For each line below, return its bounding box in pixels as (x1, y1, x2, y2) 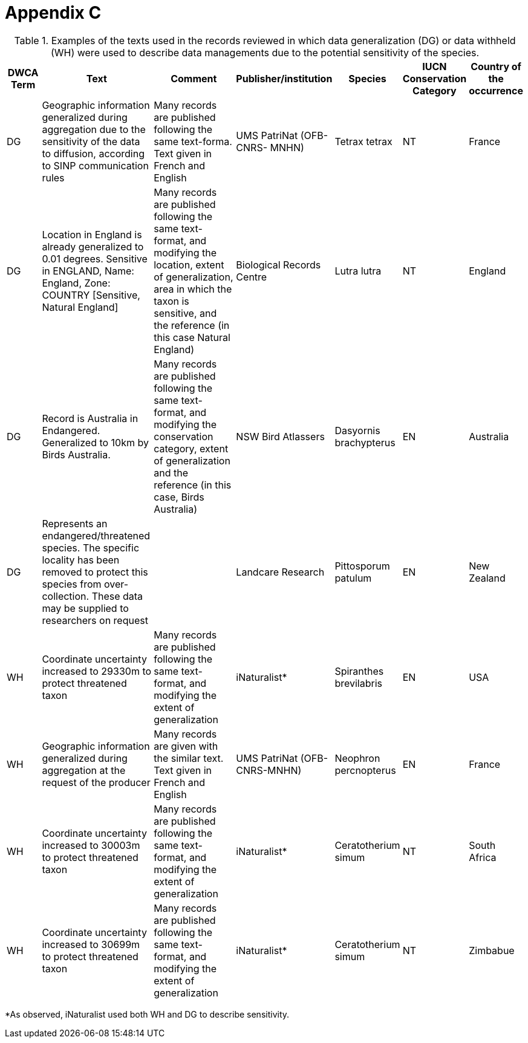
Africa (469, 851, 497, 863)
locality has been (42, 553, 120, 566)
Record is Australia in (42, 412, 139, 424)
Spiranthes (334, 664, 384, 677)
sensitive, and (154, 307, 217, 319)
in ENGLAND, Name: (42, 264, 134, 277)
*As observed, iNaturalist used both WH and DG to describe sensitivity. (5, 1009, 290, 1019)
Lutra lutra (334, 264, 382, 277)
